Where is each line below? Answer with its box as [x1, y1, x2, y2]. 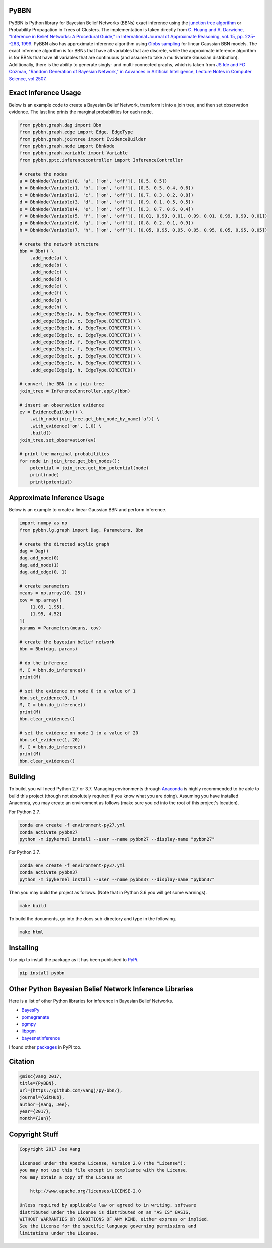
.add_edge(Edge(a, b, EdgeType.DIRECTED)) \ [30, 311, 141, 317]
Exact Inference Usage [9, 89, 82, 97]
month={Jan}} [19, 1115, 52, 1121]
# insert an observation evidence [19, 402, 104, 408]
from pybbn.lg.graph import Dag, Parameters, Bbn [19, 527, 144, 533]
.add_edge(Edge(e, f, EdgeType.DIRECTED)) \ [30, 346, 141, 352]
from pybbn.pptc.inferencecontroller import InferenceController [19, 157, 183, 163]
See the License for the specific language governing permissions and [19, 1223, 197, 1229]
